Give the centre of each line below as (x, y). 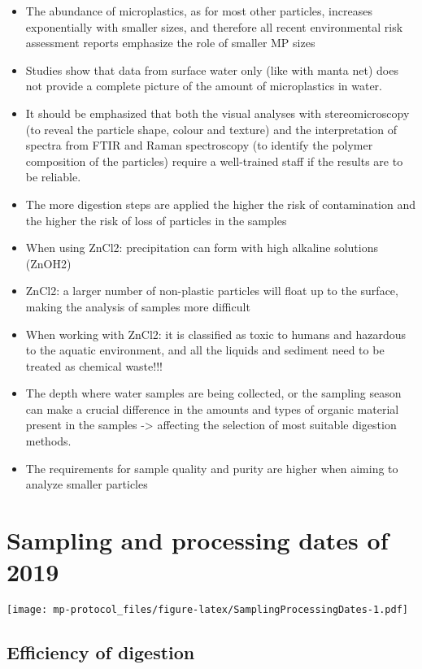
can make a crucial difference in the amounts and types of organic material (212, 408)
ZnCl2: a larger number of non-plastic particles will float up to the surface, (212, 291)
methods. (48, 441)
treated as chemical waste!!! (94, 365)
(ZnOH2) (48, 263)
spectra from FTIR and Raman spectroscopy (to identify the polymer (199, 145)
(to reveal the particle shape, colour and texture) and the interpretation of (211, 129)
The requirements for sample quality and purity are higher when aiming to (212, 468)
